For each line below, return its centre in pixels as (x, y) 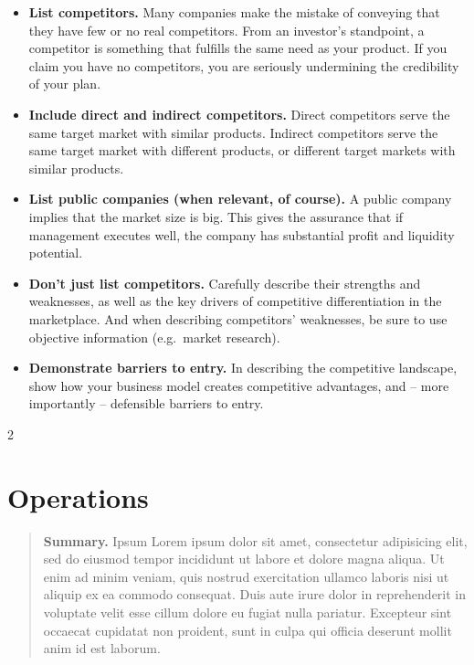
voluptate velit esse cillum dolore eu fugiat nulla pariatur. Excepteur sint (248, 612)
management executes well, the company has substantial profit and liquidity (242, 234)
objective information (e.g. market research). (154, 337)
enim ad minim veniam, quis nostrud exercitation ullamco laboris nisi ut (246, 576)
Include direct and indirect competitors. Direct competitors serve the (239, 114)
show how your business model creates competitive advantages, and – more (239, 385)
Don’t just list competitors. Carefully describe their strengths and (225, 283)
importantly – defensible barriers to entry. (146, 403)
